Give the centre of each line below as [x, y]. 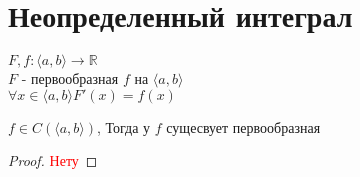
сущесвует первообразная [243, 126]
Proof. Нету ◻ [53, 160]
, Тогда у [124, 126]
